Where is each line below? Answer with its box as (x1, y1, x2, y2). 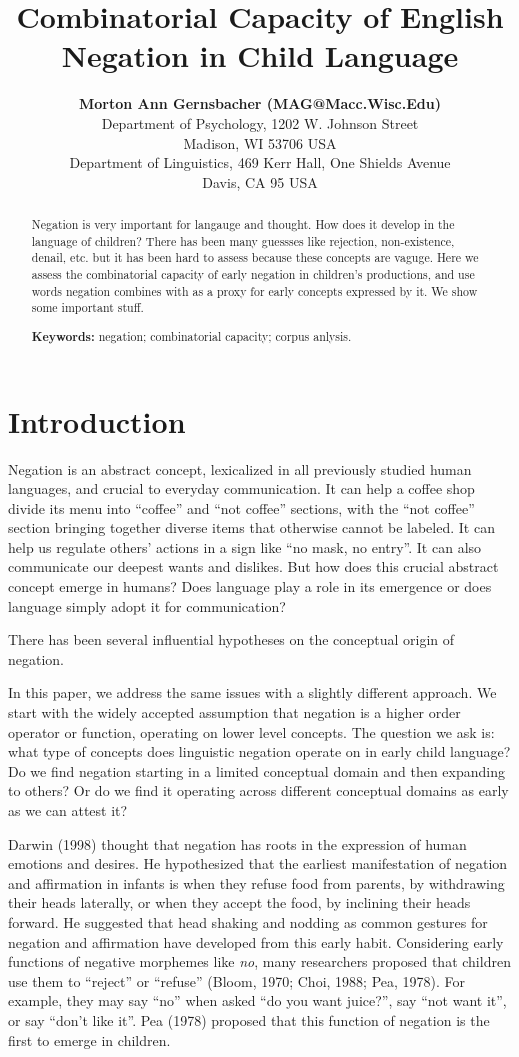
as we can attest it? (8, 800, 128, 820)
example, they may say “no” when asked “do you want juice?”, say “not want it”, (8, 990, 507, 1011)
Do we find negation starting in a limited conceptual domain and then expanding (8, 760, 505, 781)
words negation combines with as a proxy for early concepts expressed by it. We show (31, 282, 478, 299)
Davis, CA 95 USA (202, 171, 318, 192)
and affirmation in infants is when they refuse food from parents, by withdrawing (8, 872, 505, 893)
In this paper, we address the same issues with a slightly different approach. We (8, 682, 497, 703)
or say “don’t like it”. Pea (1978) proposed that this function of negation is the (8, 1009, 490, 1030)
